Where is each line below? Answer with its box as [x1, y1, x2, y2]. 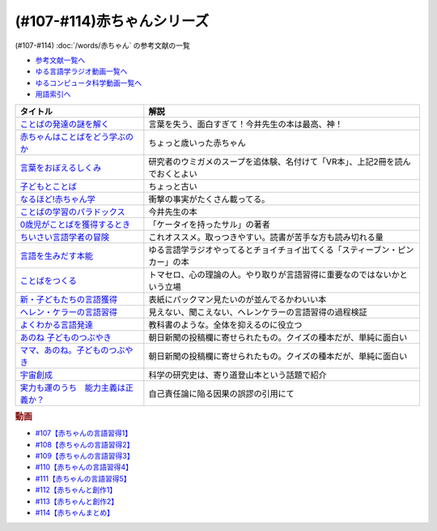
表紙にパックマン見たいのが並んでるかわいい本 [148, 293, 327, 305]
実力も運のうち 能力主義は [19, 382, 125, 393]
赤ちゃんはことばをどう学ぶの [19, 131, 134, 142]
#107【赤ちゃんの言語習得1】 [35, 428, 133, 438]
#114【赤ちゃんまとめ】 [35, 507, 115, 517]
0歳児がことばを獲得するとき [19, 219, 131, 230]
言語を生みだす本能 [19, 250, 93, 261]
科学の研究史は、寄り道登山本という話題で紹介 [148, 369, 327, 380]
